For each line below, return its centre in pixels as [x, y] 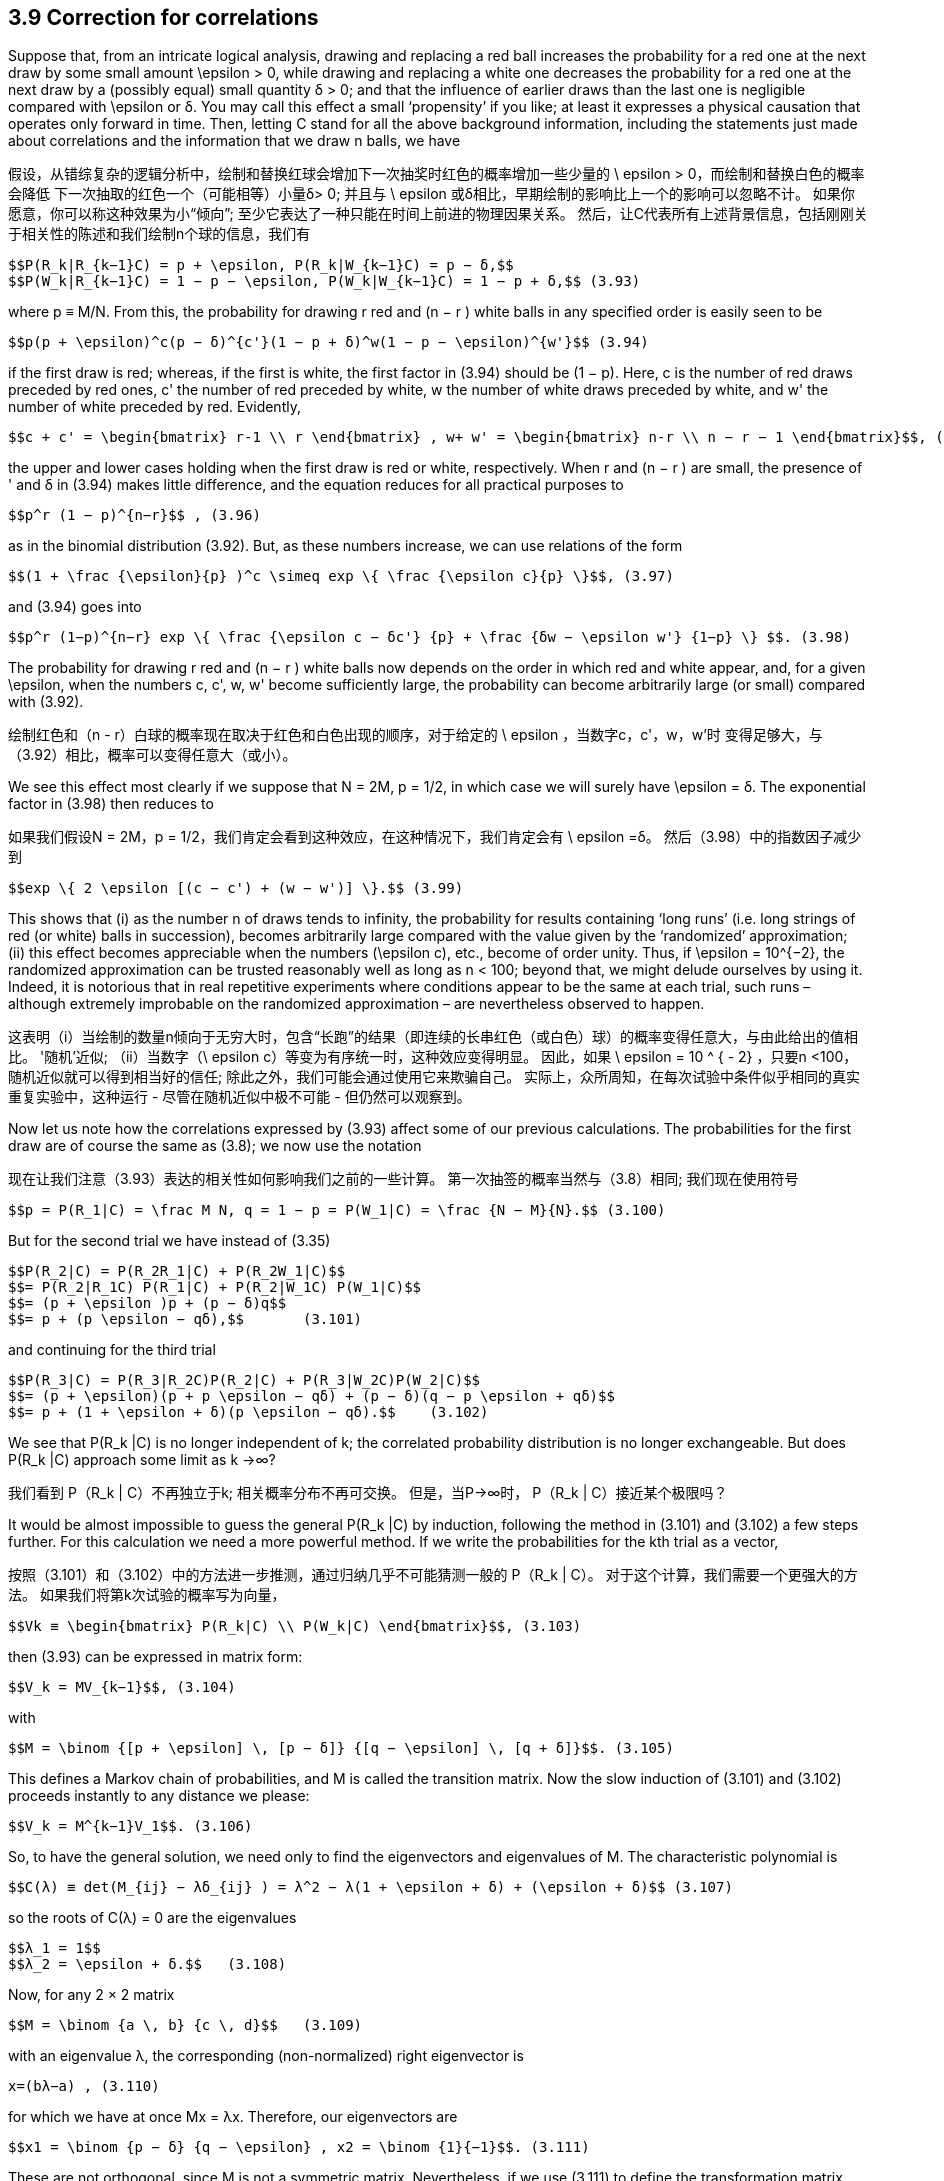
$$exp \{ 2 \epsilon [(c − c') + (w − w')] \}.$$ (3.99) [236, 888]
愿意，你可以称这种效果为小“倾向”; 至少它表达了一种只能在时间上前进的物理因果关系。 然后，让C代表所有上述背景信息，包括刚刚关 [438, 214]
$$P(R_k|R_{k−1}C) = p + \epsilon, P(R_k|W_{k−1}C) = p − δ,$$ [261, 265]
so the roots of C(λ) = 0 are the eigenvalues [152, 1918]
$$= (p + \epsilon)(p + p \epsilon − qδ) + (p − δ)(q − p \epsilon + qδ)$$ [311, 1396]
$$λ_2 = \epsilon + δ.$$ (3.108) [147, 1964]
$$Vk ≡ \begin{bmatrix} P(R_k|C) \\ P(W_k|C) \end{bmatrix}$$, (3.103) [295, 1626]
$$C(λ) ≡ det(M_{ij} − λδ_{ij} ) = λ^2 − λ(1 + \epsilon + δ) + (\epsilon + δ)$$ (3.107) [370, 1887]
